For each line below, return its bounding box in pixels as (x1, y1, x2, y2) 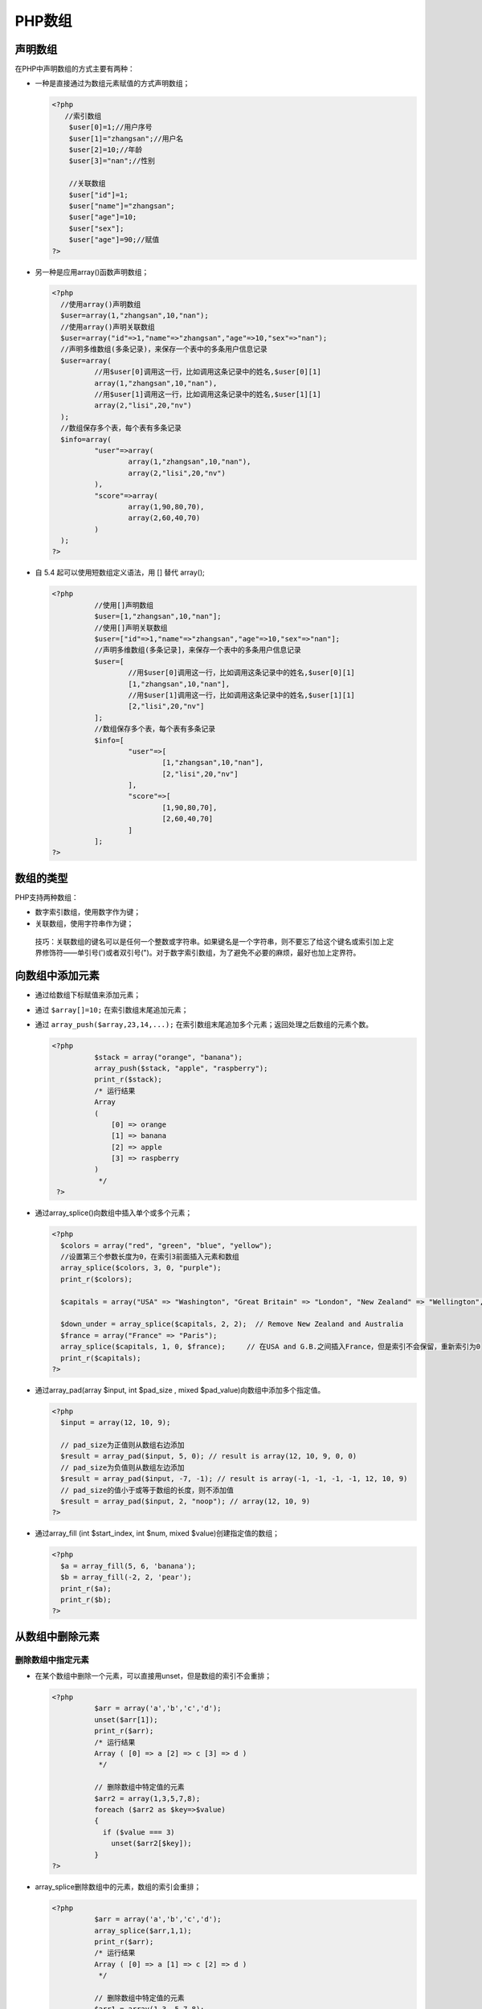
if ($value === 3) (102, 1827, 176, 1836)
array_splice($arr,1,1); (93, 1925, 192, 1935)
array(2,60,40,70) (128, 514, 201, 522)
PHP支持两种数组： (14, 892, 80, 902)
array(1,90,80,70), (128, 502, 205, 511)
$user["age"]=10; (68, 213, 137, 222)
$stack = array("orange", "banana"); (93, 1053, 243, 1062)
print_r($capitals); (60, 1353, 141, 1362)
